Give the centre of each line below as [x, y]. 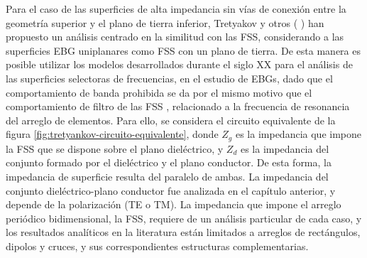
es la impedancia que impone [298, 134]
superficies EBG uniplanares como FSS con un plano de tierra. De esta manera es [183, 50]
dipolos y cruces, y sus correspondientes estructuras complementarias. [157, 246]
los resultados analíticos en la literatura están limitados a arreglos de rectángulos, [183, 232]
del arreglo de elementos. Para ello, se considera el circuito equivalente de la [171, 120]
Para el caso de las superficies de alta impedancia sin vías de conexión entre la [176, 9]
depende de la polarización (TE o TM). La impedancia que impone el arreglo [174, 204]
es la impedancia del [285, 148]
